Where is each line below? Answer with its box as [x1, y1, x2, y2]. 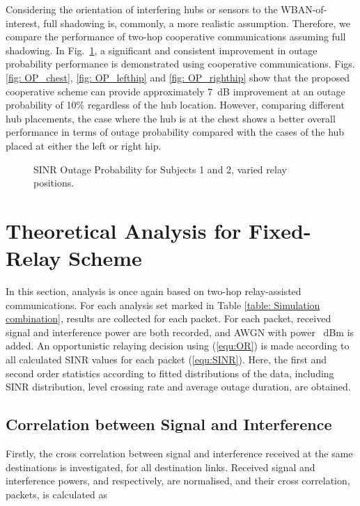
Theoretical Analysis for [6, 216, 242, 244]
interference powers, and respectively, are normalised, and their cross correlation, [6, 473, 350, 488]
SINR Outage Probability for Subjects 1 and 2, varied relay [33, 161, 287, 176]
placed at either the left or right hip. [6, 138, 162, 152]
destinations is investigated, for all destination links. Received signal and [6, 459, 315, 474]
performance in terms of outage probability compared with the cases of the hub [6, 125, 345, 139]
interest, [6, 15, 40, 30]
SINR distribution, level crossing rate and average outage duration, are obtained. [6, 379, 351, 394]
